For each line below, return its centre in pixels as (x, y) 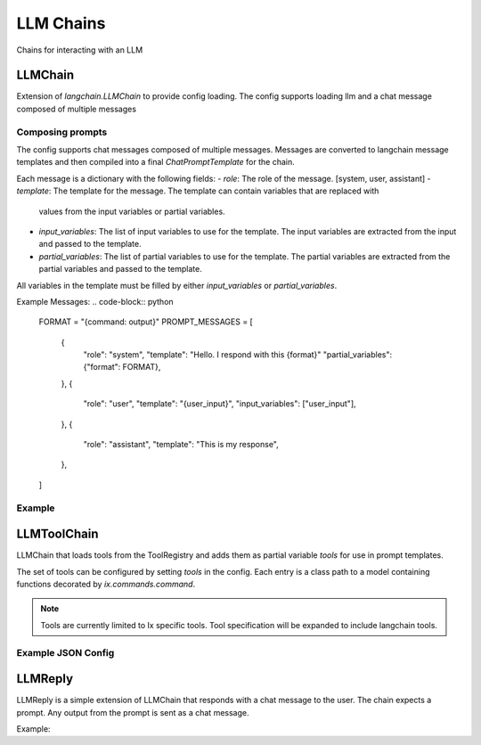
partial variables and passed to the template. (120, 269)
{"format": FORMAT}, (122, 367)
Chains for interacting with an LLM (80, 50)
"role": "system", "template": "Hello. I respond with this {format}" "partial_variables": (237, 355)
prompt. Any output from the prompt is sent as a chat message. (133, 712)
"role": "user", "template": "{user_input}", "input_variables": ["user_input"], (220, 404)
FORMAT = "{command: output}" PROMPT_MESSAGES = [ (146, 322)
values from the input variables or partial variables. (132, 211)
